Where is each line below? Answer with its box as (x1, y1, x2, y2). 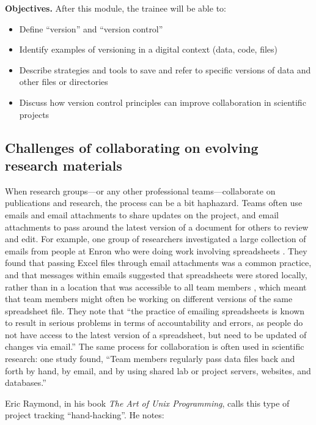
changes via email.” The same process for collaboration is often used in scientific (5, 340, 304, 353)
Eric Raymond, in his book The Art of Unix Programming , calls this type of (5, 396, 290, 409)
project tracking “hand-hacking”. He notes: (5, 408, 164, 421)
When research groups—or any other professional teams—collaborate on (5, 184, 276, 197)
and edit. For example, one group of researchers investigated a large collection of (5, 232, 306, 245)
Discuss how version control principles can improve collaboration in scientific (19, 95, 306, 108)
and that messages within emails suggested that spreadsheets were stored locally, (5, 268, 307, 281)
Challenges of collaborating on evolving (5, 138, 259, 157)
